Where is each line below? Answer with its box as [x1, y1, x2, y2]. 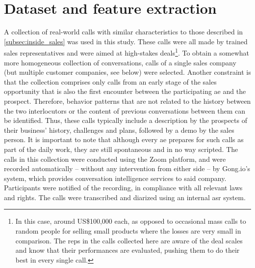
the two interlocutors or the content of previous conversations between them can [4, 105, 246, 116]
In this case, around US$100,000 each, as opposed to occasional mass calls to [15, 216, 246, 226]
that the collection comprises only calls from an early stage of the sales [4, 76, 217, 87]
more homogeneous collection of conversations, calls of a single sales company [4, 57, 236, 67]
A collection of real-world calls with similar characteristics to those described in [4, 27, 243, 37]
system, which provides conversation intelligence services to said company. [4, 173, 227, 183]
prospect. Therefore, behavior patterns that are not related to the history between [4, 95, 251, 106]
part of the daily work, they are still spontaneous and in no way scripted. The [4, 144, 238, 154]
